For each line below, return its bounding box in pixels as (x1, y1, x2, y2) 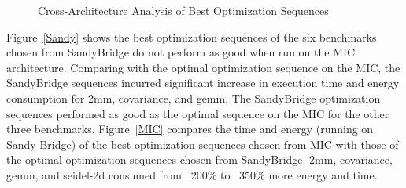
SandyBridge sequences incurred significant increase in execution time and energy (6, 74, 400, 91)
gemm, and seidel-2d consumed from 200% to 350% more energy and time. (6, 166, 378, 183)
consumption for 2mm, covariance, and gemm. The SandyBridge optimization (6, 89, 381, 106)
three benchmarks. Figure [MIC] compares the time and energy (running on (6, 121, 374, 137)
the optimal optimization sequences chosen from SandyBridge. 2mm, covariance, (6, 151, 393, 168)
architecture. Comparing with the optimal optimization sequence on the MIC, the (6, 59, 400, 75)
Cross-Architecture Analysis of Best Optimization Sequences (38, 2, 329, 18)
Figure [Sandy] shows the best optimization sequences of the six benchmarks (6, 28, 377, 45)
